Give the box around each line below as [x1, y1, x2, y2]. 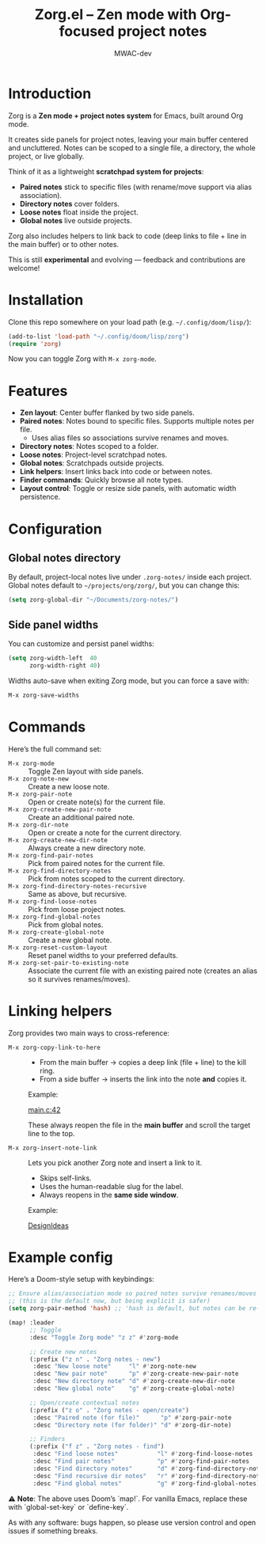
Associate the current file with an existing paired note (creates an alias [28, 966, 258, 975]
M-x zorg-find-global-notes [8, 913, 101, 921]
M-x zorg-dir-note [8, 821, 69, 829]
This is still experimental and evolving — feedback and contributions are [8, 255, 246, 264]
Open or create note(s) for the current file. [28, 797, 166, 807]
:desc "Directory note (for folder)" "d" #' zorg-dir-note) [32, 1421, 232, 1429]
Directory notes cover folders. [19, 199, 120, 208]
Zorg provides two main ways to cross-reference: [8, 1028, 170, 1038]
